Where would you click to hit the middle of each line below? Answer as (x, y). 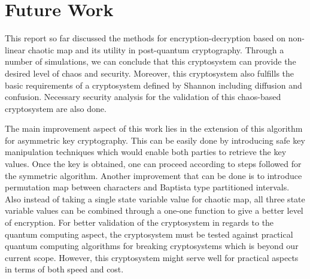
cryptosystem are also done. (56, 108)
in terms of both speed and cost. (64, 269)
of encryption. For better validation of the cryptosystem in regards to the (139, 222)
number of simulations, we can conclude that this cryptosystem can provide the (151, 61)
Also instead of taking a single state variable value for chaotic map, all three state (155, 198)
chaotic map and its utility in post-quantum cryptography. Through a (156, 49)
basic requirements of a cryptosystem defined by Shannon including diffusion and (154, 85)
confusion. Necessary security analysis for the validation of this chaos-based (143, 97)
